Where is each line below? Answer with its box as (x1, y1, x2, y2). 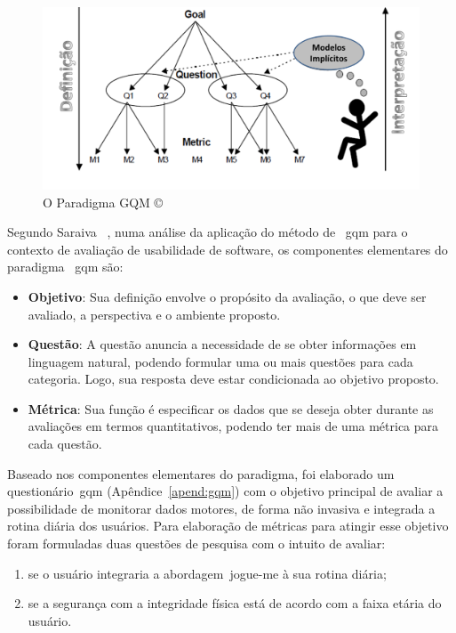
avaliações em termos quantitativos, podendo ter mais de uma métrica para (28, 417, 439, 435)
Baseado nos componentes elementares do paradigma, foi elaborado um (7, 464, 395, 483)
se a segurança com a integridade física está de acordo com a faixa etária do (28, 594, 442, 613)
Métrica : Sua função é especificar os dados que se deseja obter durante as (28, 399, 434, 418)
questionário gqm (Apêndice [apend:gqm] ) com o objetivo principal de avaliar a (7, 482, 444, 500)
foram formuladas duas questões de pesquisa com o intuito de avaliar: (7, 534, 386, 553)
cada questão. (28, 434, 102, 453)
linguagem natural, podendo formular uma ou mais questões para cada (28, 352, 413, 370)
